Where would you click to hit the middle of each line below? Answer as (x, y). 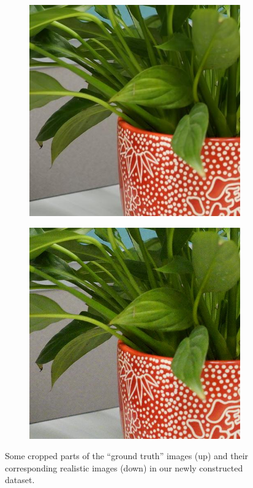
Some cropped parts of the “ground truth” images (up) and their (127, 456)
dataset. (20, 480)
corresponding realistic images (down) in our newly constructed (124, 467)
